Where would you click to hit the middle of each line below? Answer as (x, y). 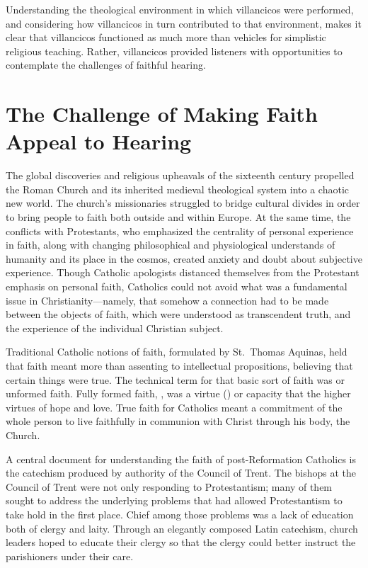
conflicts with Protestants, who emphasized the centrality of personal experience (180, 231)
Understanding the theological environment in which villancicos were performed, (180, 9)
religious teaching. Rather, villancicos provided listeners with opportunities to (174, 51)
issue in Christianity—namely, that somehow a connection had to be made (167, 300)
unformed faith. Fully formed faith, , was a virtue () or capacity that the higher (178, 393)
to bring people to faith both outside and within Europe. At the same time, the (178, 217)
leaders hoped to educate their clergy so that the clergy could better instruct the (181, 542)
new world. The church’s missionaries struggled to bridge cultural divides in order (183, 203)
